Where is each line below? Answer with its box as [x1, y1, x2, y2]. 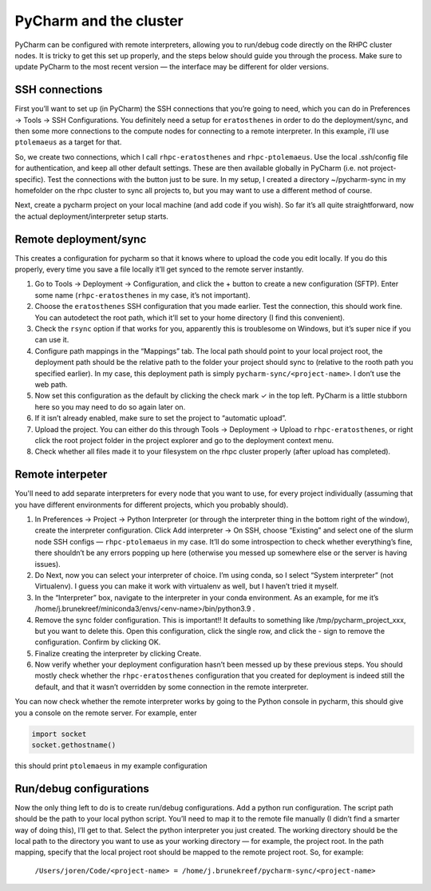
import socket [31, 729, 87, 739]
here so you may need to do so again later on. [34, 402, 186, 411]
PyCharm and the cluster [14, 12, 184, 30]
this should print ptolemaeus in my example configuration [14, 761, 208, 770]
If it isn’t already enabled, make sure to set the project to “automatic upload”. [34, 414, 287, 423]
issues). [34, 559, 61, 568]
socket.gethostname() [31, 741, 117, 750]
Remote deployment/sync [14, 232, 147, 246]
